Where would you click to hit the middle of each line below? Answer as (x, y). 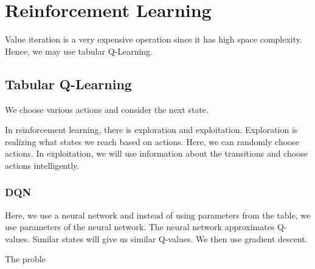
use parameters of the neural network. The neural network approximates (140, 227)
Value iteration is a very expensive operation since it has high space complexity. (154, 39)
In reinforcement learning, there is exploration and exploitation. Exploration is (151, 130)
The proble (25, 259)
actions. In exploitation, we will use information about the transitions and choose (156, 153)
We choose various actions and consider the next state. (107, 109)
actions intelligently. (42, 165)
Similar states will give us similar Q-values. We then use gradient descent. (170, 238)
